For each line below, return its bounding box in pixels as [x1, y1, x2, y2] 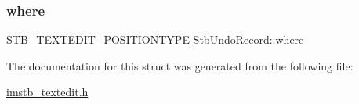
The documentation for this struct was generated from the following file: [6, 57, 354, 74]
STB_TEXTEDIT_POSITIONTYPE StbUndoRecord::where [6, 31, 304, 48]
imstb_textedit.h [6, 84, 89, 100]
